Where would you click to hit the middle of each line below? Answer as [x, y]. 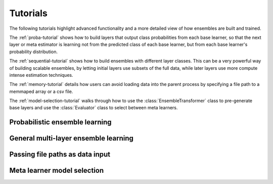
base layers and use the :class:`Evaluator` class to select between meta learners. [94, 108]
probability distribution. [34, 52]
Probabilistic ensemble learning [60, 122]
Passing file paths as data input [60, 154]
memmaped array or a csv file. [41, 91]
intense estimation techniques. [41, 75]
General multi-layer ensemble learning [72, 138]
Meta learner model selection [57, 171]
